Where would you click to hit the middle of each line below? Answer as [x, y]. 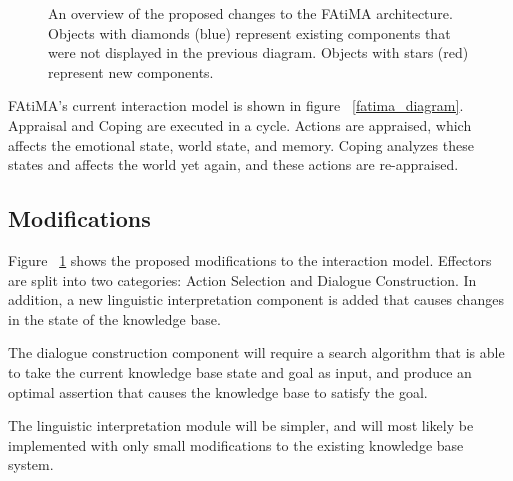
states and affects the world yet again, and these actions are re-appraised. [233, 164]
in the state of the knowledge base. [114, 318]
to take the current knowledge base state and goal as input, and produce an [240, 371]
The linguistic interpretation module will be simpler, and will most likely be [241, 425]
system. [31, 464]
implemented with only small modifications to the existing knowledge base [236, 444]
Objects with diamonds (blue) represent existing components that [249, 32]
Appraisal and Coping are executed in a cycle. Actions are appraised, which [240, 124]
